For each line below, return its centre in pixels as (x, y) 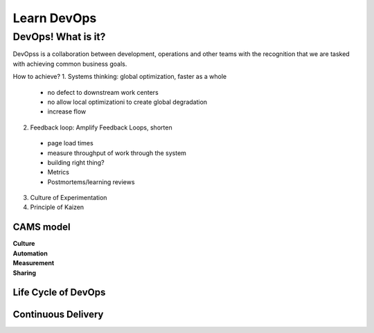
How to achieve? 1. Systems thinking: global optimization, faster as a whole (120, 77)
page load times (70, 143)
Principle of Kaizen (57, 207)
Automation (30, 253)
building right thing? (76, 162)
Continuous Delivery (58, 315)
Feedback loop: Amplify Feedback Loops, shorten (101, 127)
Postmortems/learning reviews (91, 182)
